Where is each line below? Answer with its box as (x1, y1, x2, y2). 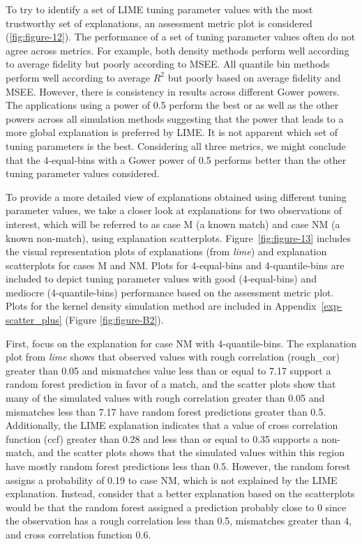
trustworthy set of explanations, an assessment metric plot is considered (6, 15, 312, 30)
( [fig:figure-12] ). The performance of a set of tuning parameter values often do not (6, 29, 356, 44)
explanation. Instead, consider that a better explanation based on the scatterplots (6, 486, 355, 501)
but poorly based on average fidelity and (167, 70, 341, 84)
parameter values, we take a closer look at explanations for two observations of (6, 203, 342, 218)
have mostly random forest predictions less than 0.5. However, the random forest (6, 459, 351, 473)
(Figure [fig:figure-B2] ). (65, 312, 164, 327)
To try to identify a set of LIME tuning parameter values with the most (6, 2, 313, 16)
